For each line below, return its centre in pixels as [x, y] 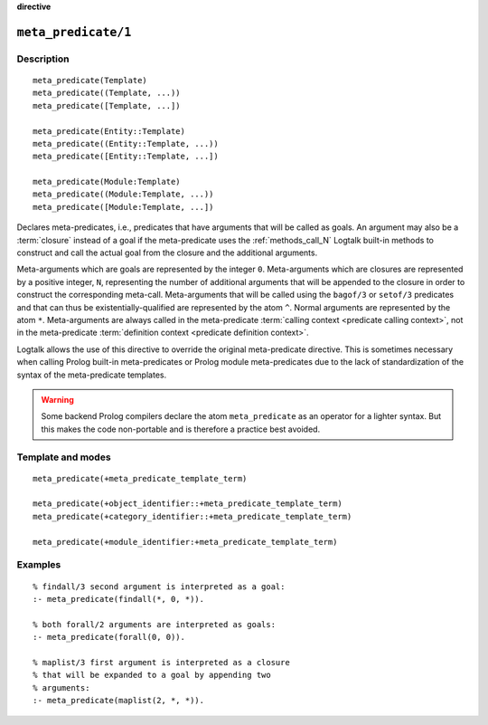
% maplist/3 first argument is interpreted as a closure [162, 662]
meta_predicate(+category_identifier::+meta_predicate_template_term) [192, 516]
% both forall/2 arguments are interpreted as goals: [154, 624]
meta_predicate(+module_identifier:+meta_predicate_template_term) [185, 542]
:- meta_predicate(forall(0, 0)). [109, 637]
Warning [57, 399]
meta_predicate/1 [74, 32]
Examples [39, 565]
